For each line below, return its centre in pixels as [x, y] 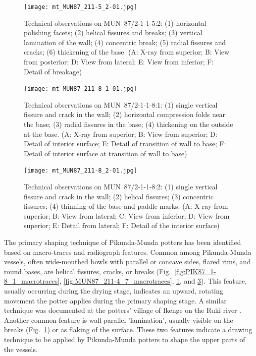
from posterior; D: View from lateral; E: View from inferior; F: [119, 62]
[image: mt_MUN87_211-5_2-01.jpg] [81, 7]
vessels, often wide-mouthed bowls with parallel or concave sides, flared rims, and [128, 262]
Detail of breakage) [53, 71]
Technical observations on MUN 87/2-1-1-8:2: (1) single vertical [121, 187]
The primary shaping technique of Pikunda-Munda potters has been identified [123, 242]
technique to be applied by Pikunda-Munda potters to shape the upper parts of [125, 339]
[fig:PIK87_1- [195, 271]
